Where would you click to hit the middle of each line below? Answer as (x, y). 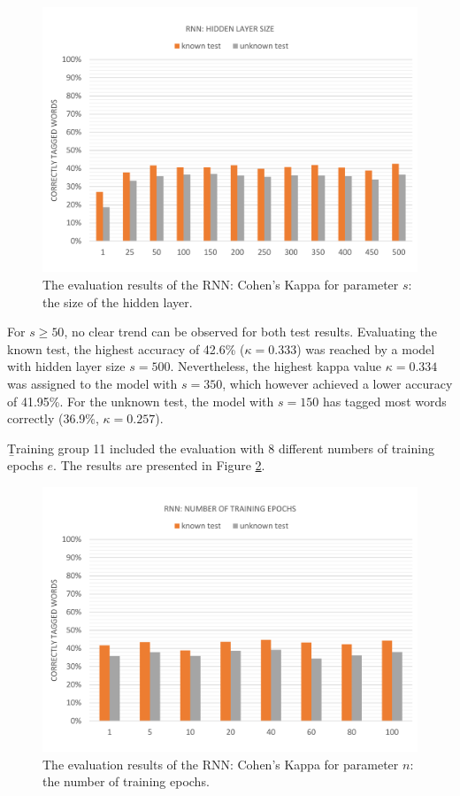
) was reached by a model (366, 348)
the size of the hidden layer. (118, 301)
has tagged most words (384, 401)
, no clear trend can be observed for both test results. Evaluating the (250, 332)
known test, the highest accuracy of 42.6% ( (126, 348)
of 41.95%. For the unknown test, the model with (141, 401)
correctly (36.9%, (53, 418)
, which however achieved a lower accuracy (337, 383)
